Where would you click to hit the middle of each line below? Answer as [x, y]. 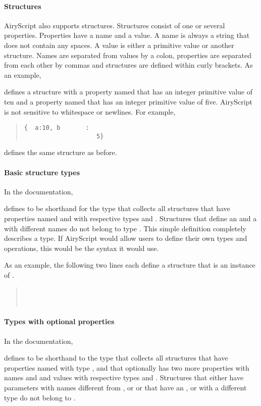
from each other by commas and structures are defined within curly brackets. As [128, 65]
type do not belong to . [40, 397]
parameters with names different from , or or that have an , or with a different [125, 387]
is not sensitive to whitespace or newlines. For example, [90, 111]
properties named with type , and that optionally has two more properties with [127, 367]
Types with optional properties [59, 321]
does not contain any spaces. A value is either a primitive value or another [119, 45]
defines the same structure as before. [61, 152]
